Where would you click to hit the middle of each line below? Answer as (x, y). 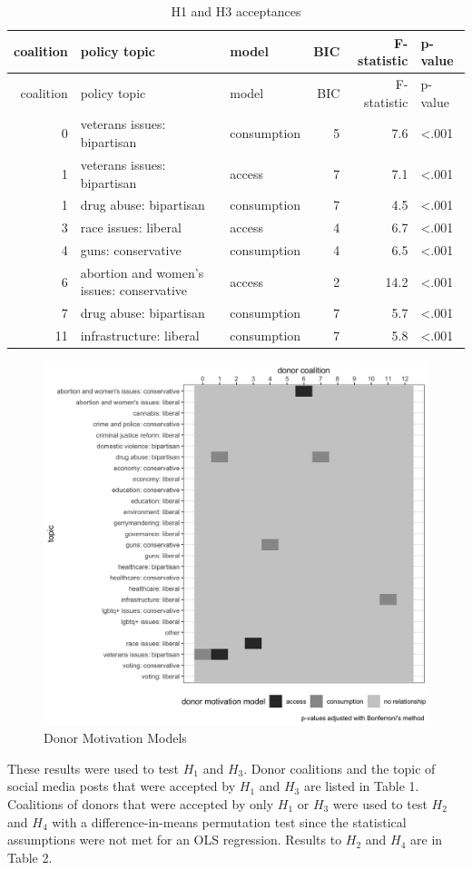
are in (427, 840)
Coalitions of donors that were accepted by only (141, 804)
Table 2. (30, 857)
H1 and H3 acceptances (236, 11)
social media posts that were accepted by (122, 786)
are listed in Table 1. (361, 786)
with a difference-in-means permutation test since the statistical (229, 821)
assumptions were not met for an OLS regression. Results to (175, 840)
